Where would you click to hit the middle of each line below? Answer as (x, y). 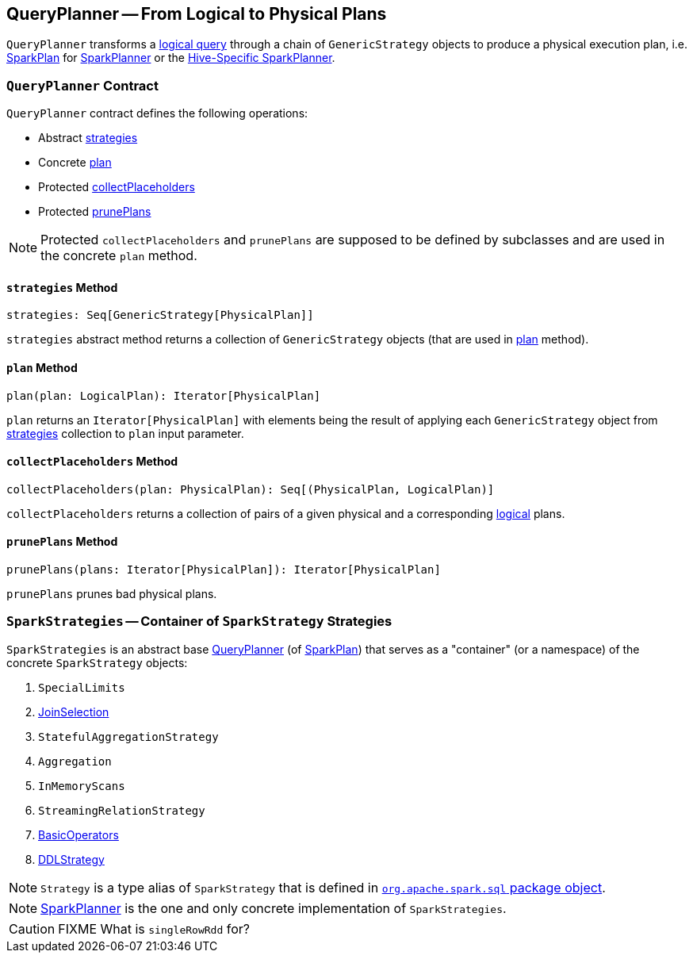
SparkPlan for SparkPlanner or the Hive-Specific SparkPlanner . (171, 58)
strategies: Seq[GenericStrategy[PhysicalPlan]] (160, 315)
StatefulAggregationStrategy (128, 737)
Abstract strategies (88, 138)
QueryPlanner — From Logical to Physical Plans (197, 14)
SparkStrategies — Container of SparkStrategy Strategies (199, 621)
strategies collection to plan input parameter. (125, 433)
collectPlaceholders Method (92, 462)
